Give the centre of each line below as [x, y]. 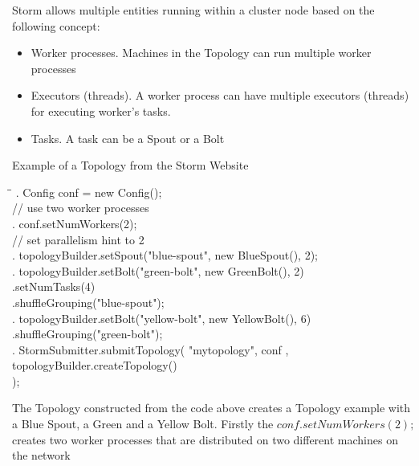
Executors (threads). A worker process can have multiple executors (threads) [220, 95]
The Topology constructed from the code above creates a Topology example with [212, 408]
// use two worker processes [81, 208]
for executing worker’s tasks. [101, 110]
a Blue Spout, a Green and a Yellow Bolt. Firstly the [143, 424]
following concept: [56, 25]
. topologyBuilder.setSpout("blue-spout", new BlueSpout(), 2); [165, 255]
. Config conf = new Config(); [89, 192]
